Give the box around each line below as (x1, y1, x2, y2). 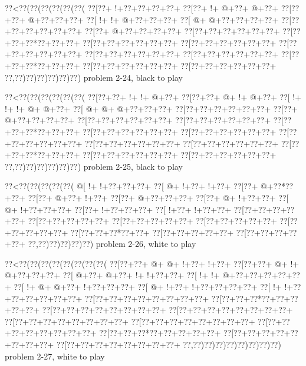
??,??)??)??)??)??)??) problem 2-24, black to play (5, 71, 183, 83)
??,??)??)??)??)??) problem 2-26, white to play (28, 238, 196, 250)
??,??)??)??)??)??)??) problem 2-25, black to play (5, 160, 183, 172)
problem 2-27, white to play (5, 349, 105, 362)
